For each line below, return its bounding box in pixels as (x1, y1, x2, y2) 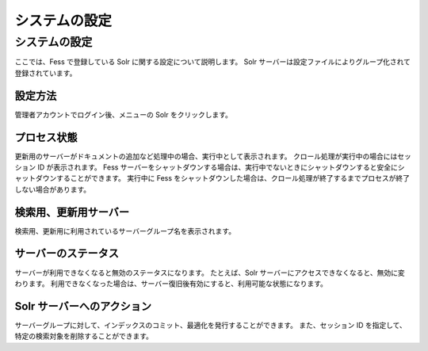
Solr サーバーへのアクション (14, 299, 152, 313)
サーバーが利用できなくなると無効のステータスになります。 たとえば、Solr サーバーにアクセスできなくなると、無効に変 (14, 268, 405, 277)
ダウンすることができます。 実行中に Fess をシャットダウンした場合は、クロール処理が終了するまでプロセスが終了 (35, 174, 411, 183)
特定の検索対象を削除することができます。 (14, 331, 154, 341)
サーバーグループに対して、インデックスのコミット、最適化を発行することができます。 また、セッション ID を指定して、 (14, 320, 407, 330)
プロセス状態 (14, 131, 78, 144)
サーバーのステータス (14, 246, 119, 261)
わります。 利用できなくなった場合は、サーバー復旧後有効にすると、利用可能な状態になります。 (14, 278, 328, 288)
